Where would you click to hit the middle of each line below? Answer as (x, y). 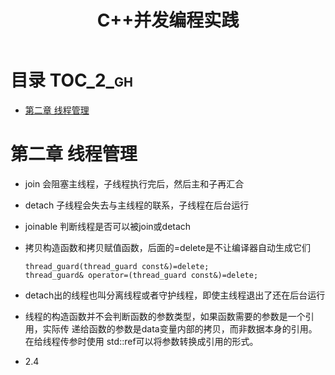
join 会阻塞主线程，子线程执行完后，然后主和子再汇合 (134, 183)
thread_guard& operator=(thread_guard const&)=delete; (141, 275)
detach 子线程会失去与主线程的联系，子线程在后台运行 (137, 205)
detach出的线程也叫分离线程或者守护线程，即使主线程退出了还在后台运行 (175, 295)
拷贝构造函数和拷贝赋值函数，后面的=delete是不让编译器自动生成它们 (167, 247)
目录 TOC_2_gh (71, 80)
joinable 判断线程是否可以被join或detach (108, 226)
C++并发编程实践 (168, 20)
